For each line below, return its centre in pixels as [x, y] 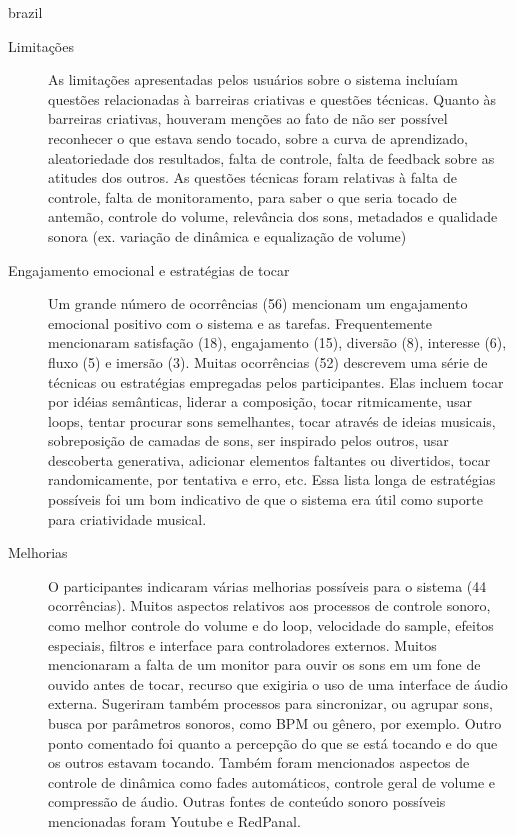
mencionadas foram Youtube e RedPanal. [174, 820]
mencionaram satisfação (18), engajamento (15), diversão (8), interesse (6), [277, 342]
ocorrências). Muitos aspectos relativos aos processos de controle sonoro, [269, 605]
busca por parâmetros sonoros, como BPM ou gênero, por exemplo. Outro [275, 723]
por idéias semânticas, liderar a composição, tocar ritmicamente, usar [260, 401]
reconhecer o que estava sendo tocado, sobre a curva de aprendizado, [258, 137]
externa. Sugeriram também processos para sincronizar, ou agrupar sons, [270, 703]
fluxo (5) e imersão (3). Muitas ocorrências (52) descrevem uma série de [268, 361]
